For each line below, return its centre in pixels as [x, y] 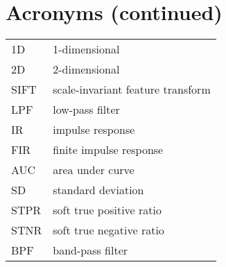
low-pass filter [86, 110]
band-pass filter [90, 250]
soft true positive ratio [107, 210]
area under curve [94, 170]
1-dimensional [86, 49]
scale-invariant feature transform [132, 89]
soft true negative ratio [108, 230]
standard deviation [98, 190]
